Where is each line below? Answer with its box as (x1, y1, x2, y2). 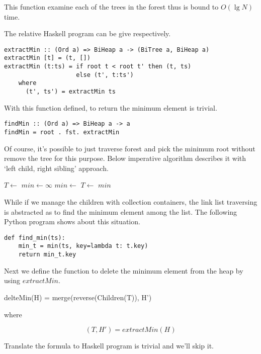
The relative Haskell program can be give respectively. (4, 28, 171, 39)
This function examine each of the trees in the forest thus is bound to (4, 2, 219, 12)
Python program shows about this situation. (4, 216, 140, 227)
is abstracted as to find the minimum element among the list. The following (4, 206, 237, 217)
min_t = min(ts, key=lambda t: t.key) (18, 242, 148, 250)
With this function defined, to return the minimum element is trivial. (4, 102, 217, 113)
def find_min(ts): (4, 234, 65, 241)
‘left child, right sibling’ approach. (4, 162, 109, 173)
